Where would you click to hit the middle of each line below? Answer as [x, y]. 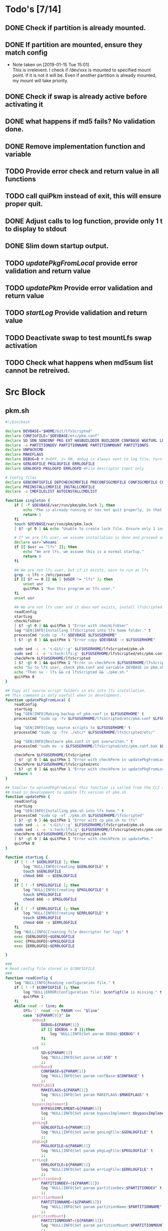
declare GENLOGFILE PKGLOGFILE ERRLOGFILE [50, 464]
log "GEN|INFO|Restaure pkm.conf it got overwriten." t [74, 742]
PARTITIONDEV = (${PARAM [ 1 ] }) [70, 1183]
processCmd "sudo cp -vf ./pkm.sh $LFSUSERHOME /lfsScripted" [79, 815]
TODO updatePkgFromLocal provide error [71, 263]
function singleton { [28, 501]
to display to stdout [36, 229]
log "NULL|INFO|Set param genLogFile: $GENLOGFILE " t [97, 1132]
